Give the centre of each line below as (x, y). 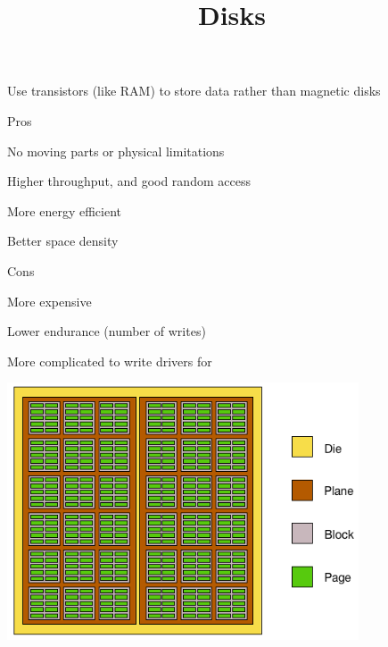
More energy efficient (65, 210)
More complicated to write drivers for (110, 361)
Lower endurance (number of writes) (107, 331)
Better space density (63, 241)
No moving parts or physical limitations (116, 151)
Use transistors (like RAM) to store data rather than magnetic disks (194, 91)
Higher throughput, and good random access (129, 181)
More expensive (50, 301)
